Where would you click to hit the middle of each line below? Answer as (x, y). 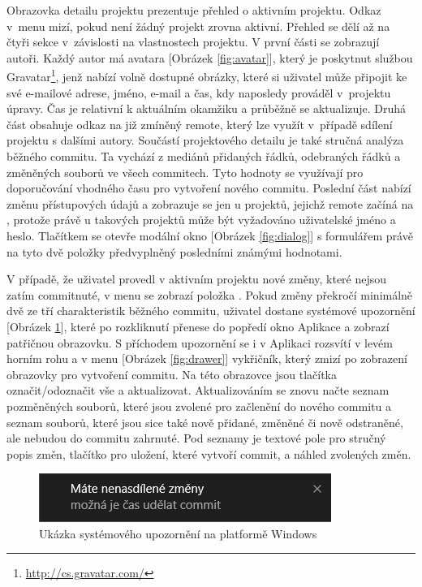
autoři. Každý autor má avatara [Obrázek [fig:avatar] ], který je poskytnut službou (210, 57)
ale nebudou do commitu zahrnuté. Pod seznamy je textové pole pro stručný (196, 438)
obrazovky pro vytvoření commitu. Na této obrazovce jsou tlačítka (172, 374)
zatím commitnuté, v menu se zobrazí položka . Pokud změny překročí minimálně (210, 294)
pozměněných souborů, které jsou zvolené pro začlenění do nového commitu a (199, 406)
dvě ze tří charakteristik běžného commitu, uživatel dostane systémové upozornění (211, 311)
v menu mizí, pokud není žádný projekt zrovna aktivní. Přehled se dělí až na (198, 26)
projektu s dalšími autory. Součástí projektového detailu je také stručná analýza (205, 140)
